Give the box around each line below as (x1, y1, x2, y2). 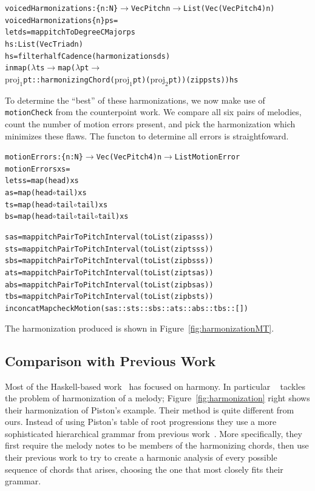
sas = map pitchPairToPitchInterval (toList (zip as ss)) (5, 233, 214, 242)
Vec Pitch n (130, 4, 171, 13)
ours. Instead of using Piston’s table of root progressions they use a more (5, 415, 277, 428)
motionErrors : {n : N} (5, 153, 83, 162)
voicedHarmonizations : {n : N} (5, 4, 118, 13)
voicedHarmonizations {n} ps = (5, 16, 118, 25)
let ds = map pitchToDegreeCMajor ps (5, 28, 135, 37)
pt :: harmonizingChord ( (23, 75, 115, 84)
